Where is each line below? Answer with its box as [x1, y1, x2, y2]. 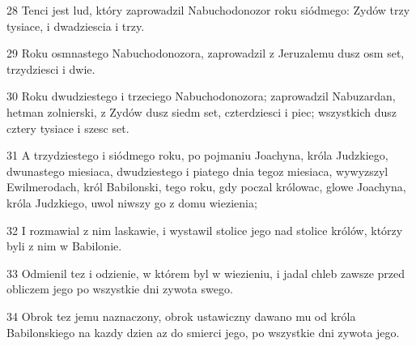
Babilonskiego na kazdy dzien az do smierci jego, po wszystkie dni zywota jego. [6, 323, 400, 340]
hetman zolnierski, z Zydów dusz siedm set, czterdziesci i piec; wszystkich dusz [6, 103, 397, 120]
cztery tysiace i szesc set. [6, 119, 129, 136]
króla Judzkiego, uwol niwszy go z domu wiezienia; [6, 194, 257, 211]
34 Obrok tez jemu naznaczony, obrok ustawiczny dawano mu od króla [6, 307, 356, 324]
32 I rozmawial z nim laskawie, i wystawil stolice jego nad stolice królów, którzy [6, 221, 403, 238]
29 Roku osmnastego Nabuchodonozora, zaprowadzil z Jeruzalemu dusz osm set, [6, 45, 405, 62]
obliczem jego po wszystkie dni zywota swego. [6, 280, 233, 297]
